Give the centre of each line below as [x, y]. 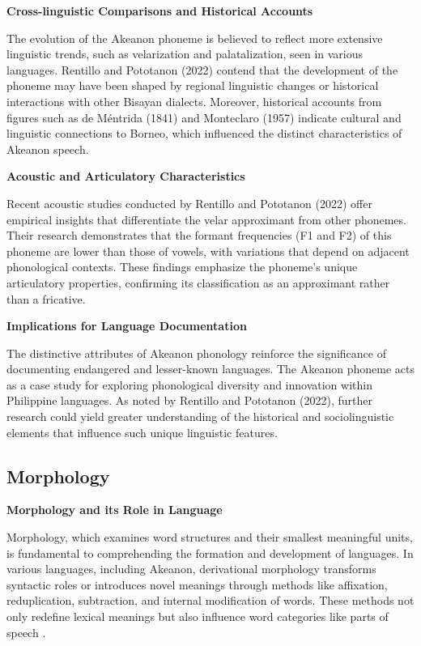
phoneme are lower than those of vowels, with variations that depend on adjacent [208, 251]
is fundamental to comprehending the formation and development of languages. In [210, 552]
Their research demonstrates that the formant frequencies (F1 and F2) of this [199, 235]
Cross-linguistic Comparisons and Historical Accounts [160, 11]
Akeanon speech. [48, 149]
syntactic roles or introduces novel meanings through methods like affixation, [197, 584]
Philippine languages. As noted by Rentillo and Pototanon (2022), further [190, 400]
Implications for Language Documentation [127, 326]
